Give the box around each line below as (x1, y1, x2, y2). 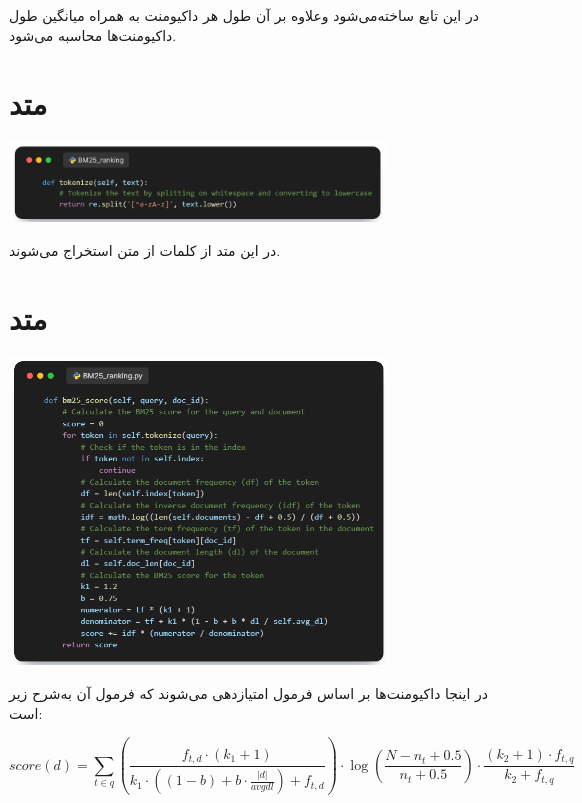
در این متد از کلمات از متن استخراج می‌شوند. (9, 239, 281, 260)
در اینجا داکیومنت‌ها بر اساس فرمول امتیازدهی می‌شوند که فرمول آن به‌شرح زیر (9, 683, 488, 704)
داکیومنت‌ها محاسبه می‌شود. (9, 24, 177, 45)
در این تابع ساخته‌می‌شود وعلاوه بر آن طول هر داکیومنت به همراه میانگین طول (9, 5, 479, 25)
